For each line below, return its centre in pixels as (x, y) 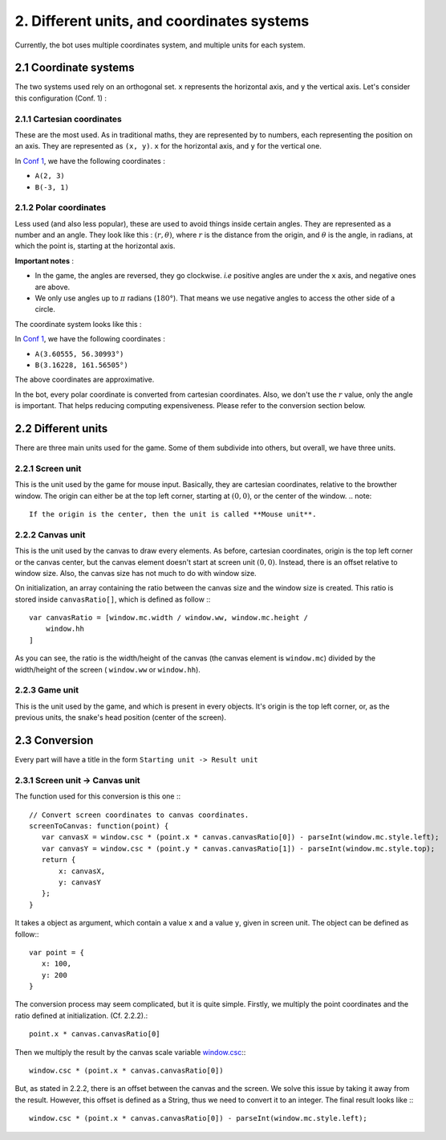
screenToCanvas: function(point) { (99, 826)
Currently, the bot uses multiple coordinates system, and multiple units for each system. (160, 45)
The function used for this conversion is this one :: (98, 796)
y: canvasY (80, 882)
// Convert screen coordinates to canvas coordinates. (139, 815)
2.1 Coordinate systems (75, 68)
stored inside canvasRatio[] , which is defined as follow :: (113, 599)
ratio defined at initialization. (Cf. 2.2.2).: (81, 1015)
